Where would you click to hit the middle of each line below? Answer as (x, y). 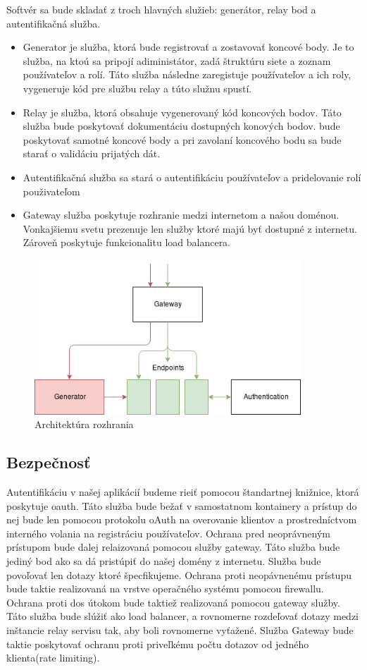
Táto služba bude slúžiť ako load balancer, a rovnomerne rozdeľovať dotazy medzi (183, 616)
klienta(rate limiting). (53, 658)
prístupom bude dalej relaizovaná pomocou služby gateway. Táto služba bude (173, 547)
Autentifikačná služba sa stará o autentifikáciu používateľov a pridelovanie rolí (192, 177)
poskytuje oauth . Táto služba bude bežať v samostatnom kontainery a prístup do (182, 505)
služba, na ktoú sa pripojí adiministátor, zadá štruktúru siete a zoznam (177, 60)
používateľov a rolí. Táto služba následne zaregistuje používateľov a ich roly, (187, 74)
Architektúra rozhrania (84, 424)
